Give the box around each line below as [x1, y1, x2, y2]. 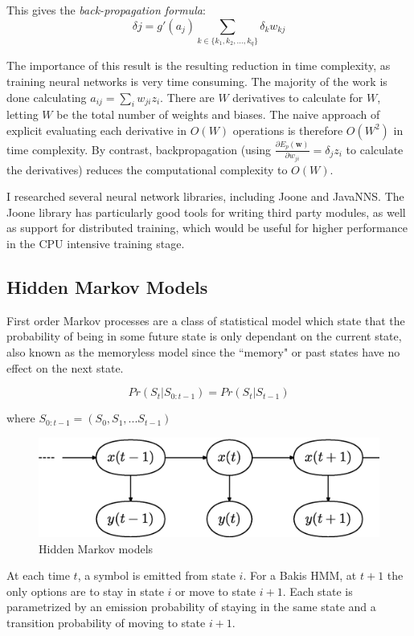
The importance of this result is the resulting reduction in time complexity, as [6, 57, 391, 74]
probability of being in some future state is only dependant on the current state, [6, 328, 402, 344]
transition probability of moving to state [6, 614, 206, 630]
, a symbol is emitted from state [77, 567, 236, 584]
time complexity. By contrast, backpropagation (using [6, 141, 272, 157]
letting [6, 106, 39, 123]
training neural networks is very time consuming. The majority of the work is [6, 72, 387, 89]
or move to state [175, 582, 256, 599]
